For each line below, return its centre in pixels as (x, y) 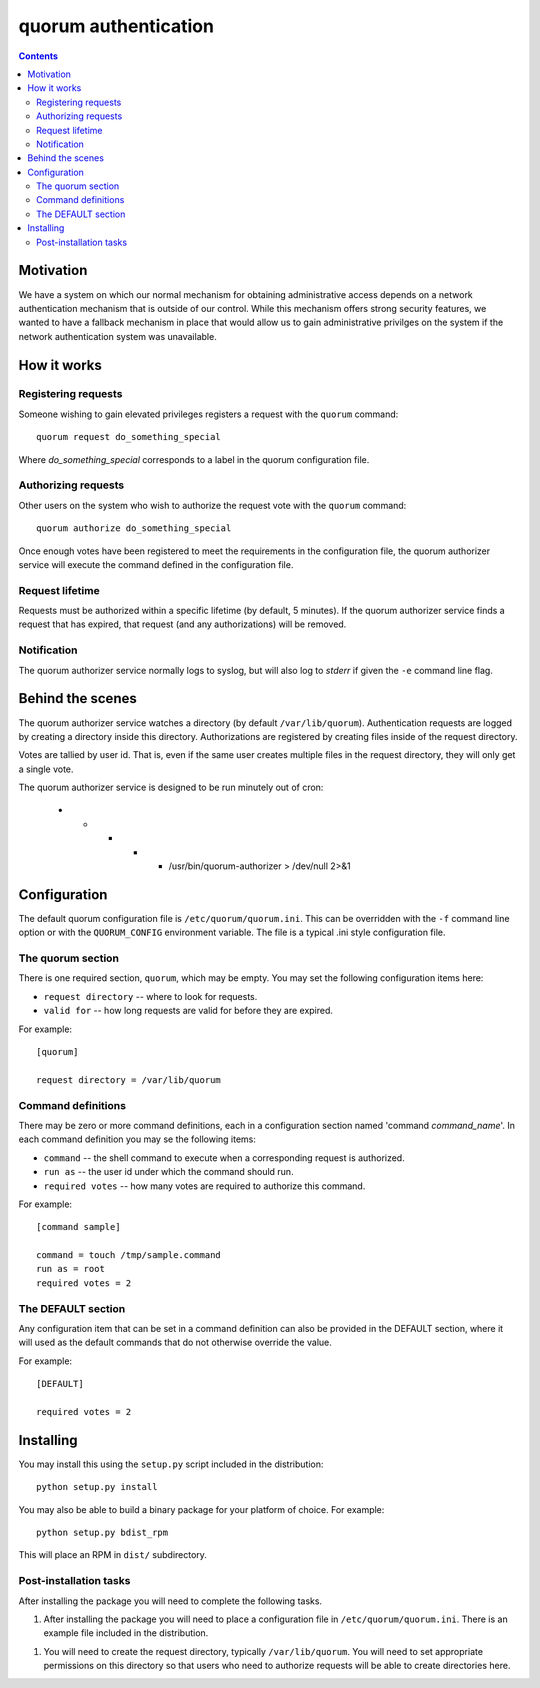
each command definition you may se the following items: (137, 1139)
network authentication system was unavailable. (117, 336)
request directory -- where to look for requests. (150, 996)
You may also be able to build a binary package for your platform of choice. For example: (201, 1509)
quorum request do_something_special (129, 437)
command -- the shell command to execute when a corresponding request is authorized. (224, 1157)
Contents (38, 56)
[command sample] (78, 1227)
